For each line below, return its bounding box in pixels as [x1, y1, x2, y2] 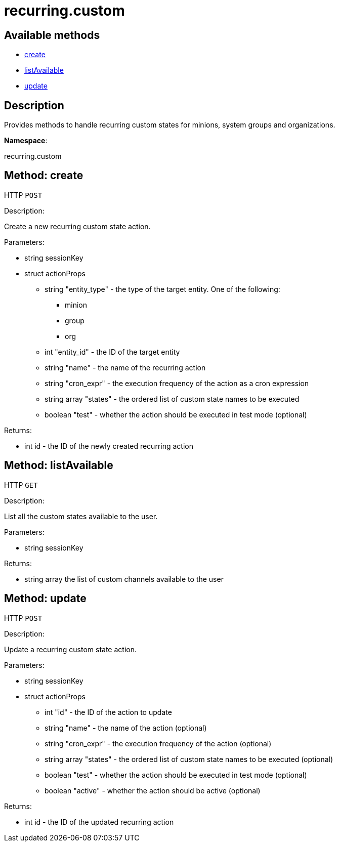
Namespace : [4, 136, 48, 145]
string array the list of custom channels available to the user [24, 574, 224, 583]
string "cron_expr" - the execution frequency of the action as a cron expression [45, 378, 309, 388]
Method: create [4, 169, 83, 182]
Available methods [4, 28, 100, 41]
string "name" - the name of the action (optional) [45, 723, 207, 732]
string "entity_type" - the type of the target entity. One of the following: [45, 284, 280, 293]
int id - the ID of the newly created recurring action [24, 441, 193, 450]
